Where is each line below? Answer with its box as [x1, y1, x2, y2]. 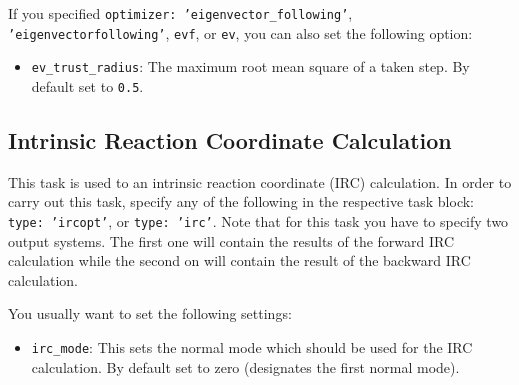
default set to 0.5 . [31, 75, 144, 96]
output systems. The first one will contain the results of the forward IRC [8, 230, 455, 251]
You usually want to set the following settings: [8, 303, 292, 324]
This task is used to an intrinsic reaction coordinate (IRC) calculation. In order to [8, 171, 512, 192]
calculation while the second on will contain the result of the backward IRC [8, 250, 471, 271]
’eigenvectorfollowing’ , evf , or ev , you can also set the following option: [8, 22, 473, 43]
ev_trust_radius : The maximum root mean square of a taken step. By [31, 56, 470, 77]
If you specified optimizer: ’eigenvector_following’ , [8, 3, 353, 23]
